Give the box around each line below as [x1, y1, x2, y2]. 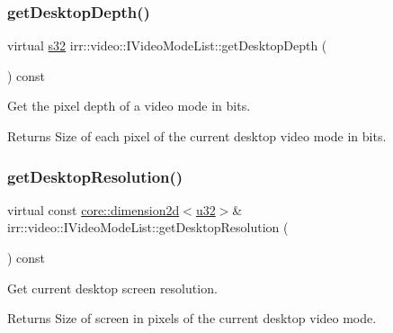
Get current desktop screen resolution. [7, 278, 218, 297]
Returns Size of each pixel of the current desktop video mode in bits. [7, 127, 387, 145]
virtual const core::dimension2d [7, 200, 180, 219]
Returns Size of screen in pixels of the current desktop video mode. [7, 309, 377, 328]
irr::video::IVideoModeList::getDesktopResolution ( [7, 218, 289, 237]
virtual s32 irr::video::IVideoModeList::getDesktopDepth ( [7, 36, 327, 55]
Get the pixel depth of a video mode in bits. [7, 96, 251, 115]
